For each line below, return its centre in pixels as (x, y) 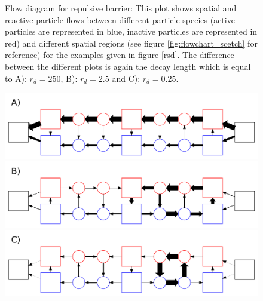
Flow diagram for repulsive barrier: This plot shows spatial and (121, 8)
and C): (126, 78)
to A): (16, 78)
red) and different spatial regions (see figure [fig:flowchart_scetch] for (131, 43)
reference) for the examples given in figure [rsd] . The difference (120, 55)
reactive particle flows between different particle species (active (120, 19)
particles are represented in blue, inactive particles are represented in (131, 31)
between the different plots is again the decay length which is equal (128, 66)
